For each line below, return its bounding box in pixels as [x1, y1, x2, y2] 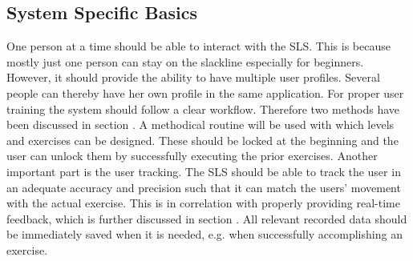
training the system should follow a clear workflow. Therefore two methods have [6, 100, 400, 117]
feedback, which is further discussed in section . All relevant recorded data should [6, 210, 407, 227]
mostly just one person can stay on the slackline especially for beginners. [6, 53, 364, 70]
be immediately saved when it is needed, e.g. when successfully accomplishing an [6, 226, 403, 243]
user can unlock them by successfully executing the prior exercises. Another [6, 147, 378, 164]
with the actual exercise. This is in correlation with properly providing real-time [6, 195, 400, 211]
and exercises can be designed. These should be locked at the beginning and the [6, 131, 399, 148]
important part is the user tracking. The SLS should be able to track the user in [6, 163, 401, 179]
